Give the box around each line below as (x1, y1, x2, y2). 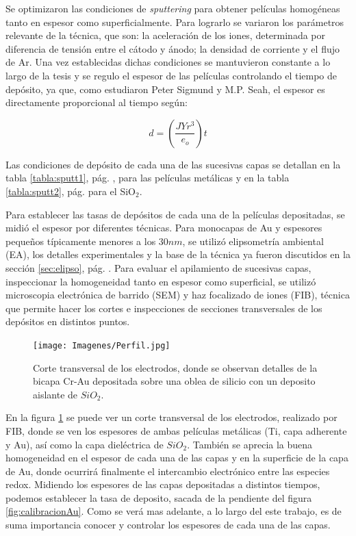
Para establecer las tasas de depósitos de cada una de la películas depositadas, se (5, 207, 345, 221)
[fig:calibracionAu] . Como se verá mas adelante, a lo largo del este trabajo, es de (5, 504, 342, 518)
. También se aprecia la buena (187, 437, 313, 451)
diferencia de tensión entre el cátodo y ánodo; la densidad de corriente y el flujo (5, 41, 340, 55)
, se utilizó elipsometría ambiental (182, 233, 324, 248)
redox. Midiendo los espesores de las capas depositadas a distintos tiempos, (5, 477, 320, 492)
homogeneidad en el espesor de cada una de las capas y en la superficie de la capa (5, 450, 348, 465)
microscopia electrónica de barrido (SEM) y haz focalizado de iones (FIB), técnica (5, 288, 350, 302)
